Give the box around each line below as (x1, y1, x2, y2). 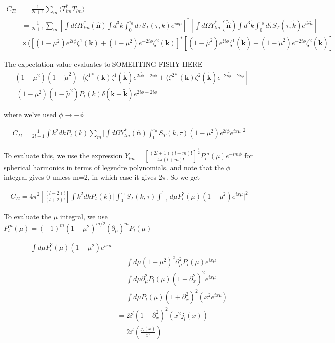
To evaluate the (4, 211, 51, 221)
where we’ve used (4, 109, 57, 120)
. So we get (166, 171, 200, 182)
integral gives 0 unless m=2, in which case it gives (4, 171, 157, 182)
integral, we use (60, 211, 108, 221)
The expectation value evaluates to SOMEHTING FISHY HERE (4, 59, 203, 69)
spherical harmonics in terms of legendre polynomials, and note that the (4, 162, 224, 172)
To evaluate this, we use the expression (4, 150, 123, 161)
